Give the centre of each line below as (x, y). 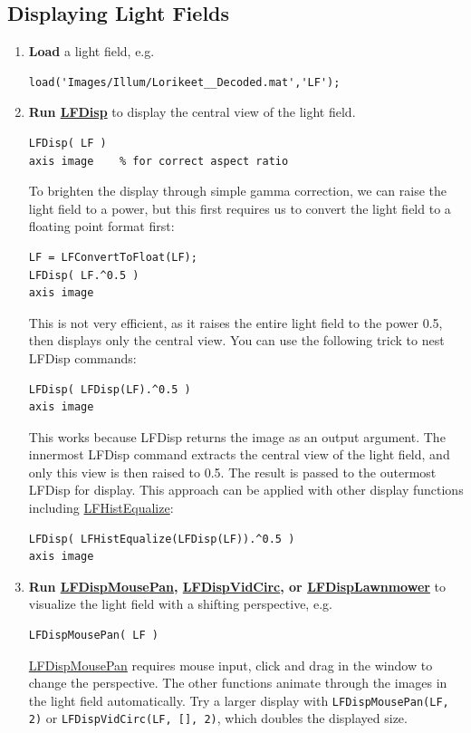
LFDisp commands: (82, 357)
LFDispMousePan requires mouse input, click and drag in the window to (231, 665)
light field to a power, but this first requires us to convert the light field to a (240, 208)
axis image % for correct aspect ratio (159, 161)
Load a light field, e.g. (91, 51)
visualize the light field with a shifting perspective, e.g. (180, 604)
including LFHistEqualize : (101, 508)
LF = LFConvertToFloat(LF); (113, 257)
